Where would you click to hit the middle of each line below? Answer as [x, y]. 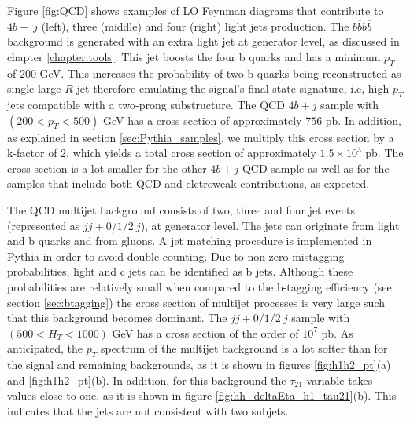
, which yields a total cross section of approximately [191, 153]
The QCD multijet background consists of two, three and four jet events [181, 209]
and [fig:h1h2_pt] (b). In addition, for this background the [147, 380]
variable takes [340, 380]
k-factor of [32, 153]
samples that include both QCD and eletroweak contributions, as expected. [188, 183]
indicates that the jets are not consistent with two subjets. [148, 410]
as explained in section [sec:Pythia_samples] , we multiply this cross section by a [201, 137]
